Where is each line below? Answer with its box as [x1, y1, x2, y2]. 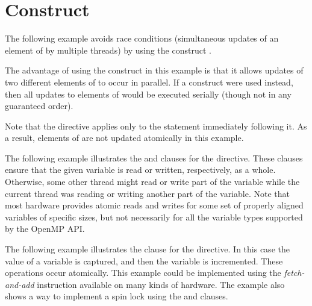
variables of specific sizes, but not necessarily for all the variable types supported [5, 210, 303, 223]
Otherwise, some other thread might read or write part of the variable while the [5, 175, 300, 188]
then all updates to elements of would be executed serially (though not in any [5, 87, 292, 100]
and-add [5, 278, 34, 290]
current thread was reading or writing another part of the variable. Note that [5, 187, 290, 199]
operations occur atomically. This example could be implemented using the [5, 266, 281, 279]
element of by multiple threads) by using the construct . [5, 43, 211, 56]
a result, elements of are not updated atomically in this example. [5, 131, 244, 144]
